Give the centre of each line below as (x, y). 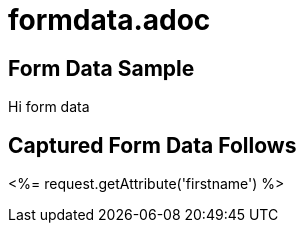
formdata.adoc (109, 20)
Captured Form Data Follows (152, 145)
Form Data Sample (101, 68)
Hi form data (49, 107)
